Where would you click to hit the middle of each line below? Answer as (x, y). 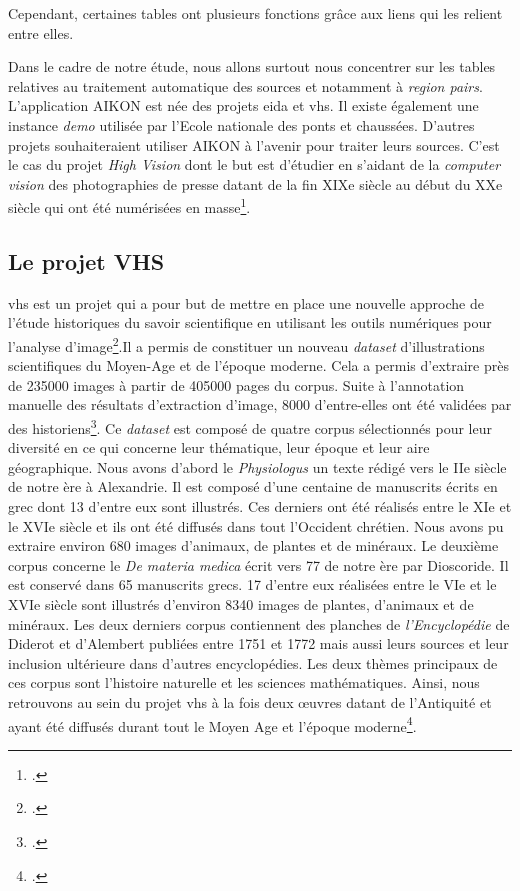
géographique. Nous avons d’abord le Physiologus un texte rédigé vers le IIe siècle (257, 466)
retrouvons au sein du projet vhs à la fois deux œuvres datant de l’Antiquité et (250, 701)
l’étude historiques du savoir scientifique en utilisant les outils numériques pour (250, 322)
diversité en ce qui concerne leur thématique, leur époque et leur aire (219, 447)
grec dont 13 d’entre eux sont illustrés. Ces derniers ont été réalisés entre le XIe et (260, 506)
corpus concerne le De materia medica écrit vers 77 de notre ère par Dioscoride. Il (258, 564)
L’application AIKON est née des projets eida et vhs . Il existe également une (243, 105)
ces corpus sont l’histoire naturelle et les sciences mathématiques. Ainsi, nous (244, 682)
